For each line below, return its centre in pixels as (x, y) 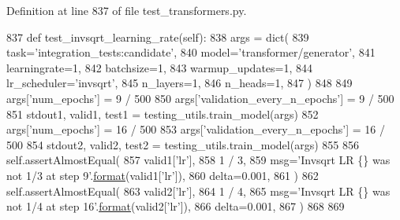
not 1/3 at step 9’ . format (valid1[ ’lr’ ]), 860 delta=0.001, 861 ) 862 (163, 175)
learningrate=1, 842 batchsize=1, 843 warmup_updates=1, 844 (160, 67)
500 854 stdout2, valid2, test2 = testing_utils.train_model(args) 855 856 (183, 144)
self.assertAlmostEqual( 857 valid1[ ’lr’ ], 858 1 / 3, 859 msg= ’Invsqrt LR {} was (198, 160)
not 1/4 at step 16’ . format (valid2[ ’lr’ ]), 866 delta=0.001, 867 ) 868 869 (176, 206)
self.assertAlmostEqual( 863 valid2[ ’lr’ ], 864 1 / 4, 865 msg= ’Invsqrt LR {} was (198, 191)
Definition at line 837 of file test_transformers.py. (127, 10)
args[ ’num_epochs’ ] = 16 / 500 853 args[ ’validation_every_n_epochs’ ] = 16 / (196, 129)
